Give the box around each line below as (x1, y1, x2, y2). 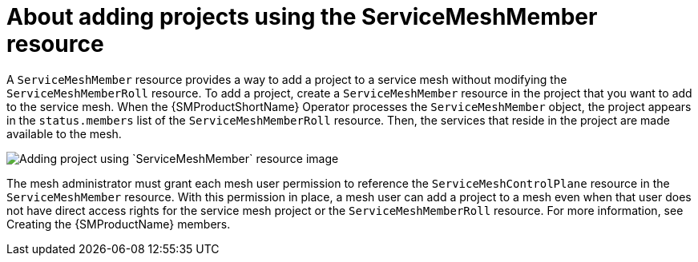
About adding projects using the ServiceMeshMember (6, 3, 598, 30)
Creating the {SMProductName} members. (6, 216, 231, 231)
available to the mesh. (6, 126, 122, 141)
